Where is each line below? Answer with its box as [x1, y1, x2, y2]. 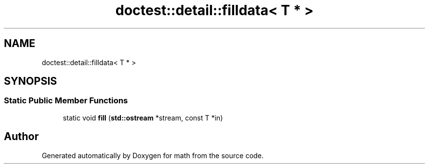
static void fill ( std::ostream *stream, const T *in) [63, 113, 223, 122]
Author [4, 130, 39, 143]
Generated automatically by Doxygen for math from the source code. [42, 151, 264, 160]
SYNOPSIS [4, 75, 57, 88]
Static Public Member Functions [4, 96, 128, 106]
